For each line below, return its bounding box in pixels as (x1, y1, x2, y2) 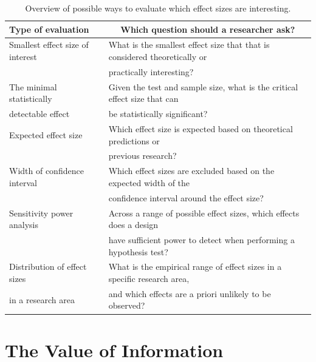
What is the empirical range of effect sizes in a (108, 260, 282, 273)
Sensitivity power (9, 206, 74, 219)
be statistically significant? (108, 107, 208, 120)
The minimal (9, 80, 57, 93)
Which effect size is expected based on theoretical (108, 122, 293, 135)
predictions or (108, 134, 160, 147)
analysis (9, 218, 38, 231)
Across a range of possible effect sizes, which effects (108, 206, 300, 219)
